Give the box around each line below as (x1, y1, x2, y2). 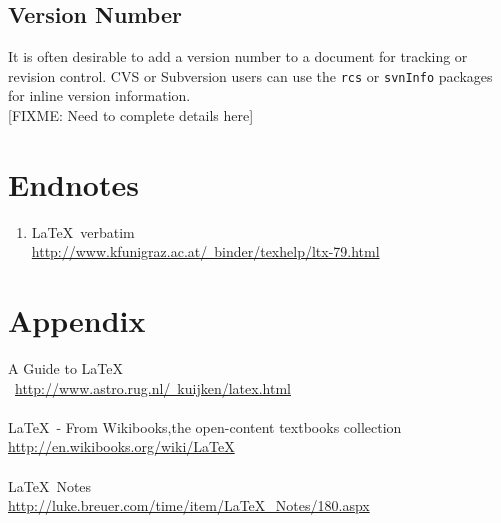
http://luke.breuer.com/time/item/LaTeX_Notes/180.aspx (8, 495, 370, 516)
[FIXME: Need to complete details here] (8, 105, 254, 126)
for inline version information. (8, 85, 191, 106)
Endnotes (8, 163, 139, 204)
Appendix (8, 300, 146, 341)
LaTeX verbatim (31, 221, 135, 242)
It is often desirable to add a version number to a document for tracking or (8, 46, 468, 67)
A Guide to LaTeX (8, 358, 124, 379)
